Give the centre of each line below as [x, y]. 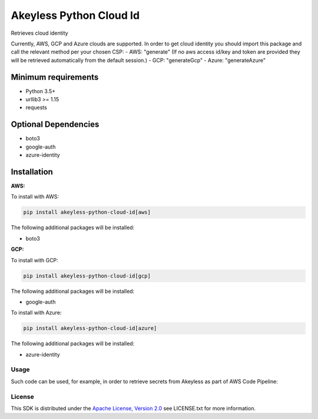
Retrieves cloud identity [39, 33]
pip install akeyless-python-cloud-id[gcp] [87, 276]
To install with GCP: [34, 260]
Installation [32, 172]
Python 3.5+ [41, 91]
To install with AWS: [35, 197]
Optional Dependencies [55, 125]
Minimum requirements [55, 77]
